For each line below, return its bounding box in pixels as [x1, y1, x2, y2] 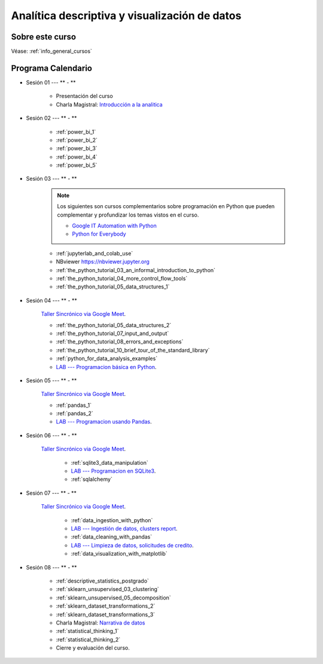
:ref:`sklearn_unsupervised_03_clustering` [56, 586, 160, 593]
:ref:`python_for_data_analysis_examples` [56, 355, 158, 362]
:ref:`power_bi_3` [56, 145, 98, 152]
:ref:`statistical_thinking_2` [56, 636, 121, 643]
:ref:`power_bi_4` [56, 153, 98, 160]
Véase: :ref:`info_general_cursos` [11, 48, 93, 55]
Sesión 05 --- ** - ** [26, 377, 77, 384]
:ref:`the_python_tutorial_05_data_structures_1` [56, 283, 170, 290]
